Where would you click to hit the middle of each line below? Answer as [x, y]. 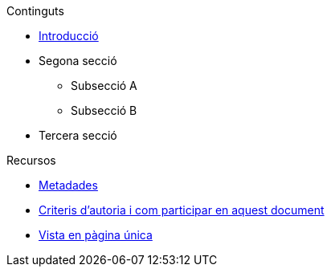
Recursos [31, 160]
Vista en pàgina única [96, 235]
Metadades [68, 185]
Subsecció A [104, 86]
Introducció [69, 36]
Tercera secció [78, 135]
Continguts [35, 11]
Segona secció [78, 61]
